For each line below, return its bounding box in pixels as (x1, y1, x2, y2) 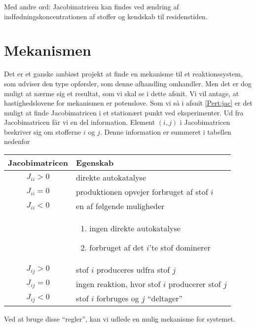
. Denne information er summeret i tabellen (100, 126, 231, 137)
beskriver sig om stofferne (4, 126, 81, 137)
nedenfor (4, 136, 30, 146)
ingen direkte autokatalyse (89, 222, 181, 234)
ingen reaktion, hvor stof (76, 278, 161, 290)
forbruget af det (89, 242, 144, 254)
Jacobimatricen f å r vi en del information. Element (4, 117, 155, 127)
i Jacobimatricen (180, 117, 230, 127)
